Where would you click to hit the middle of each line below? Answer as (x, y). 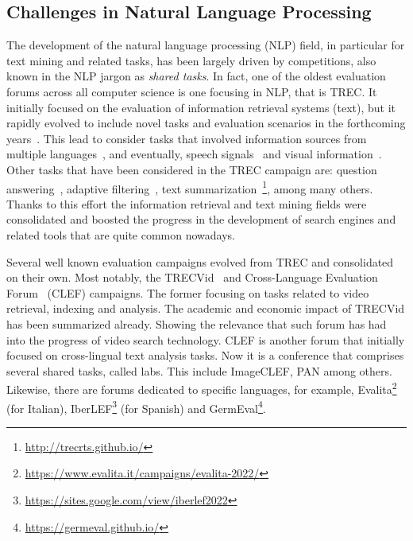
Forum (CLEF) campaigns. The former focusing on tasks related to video (188, 292)
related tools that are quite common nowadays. (121, 234)
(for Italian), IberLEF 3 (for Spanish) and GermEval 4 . (136, 407)
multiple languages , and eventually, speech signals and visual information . (194, 154)
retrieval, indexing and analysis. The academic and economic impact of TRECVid (206, 308)
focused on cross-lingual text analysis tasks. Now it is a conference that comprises (205, 355)
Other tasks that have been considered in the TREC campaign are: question (192, 169)
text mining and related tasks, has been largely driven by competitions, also (191, 60)
